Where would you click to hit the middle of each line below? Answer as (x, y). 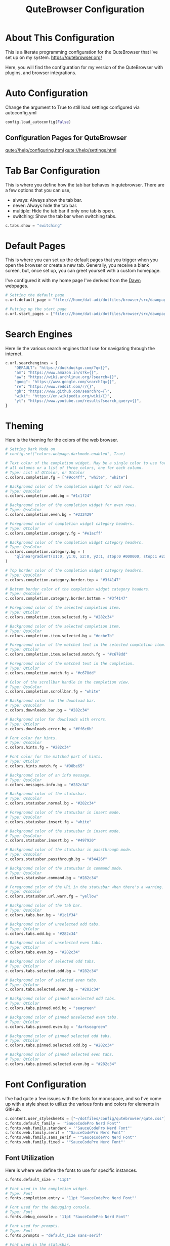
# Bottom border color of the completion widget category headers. (78, 589)
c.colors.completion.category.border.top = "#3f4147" (63, 580)
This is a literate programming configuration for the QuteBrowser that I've (82, 52)
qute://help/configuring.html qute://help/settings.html (61, 150)
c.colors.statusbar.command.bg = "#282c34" (52, 878)
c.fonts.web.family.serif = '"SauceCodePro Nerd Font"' (65, 1133)
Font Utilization (30, 1158)
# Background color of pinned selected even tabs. (60, 1055)
